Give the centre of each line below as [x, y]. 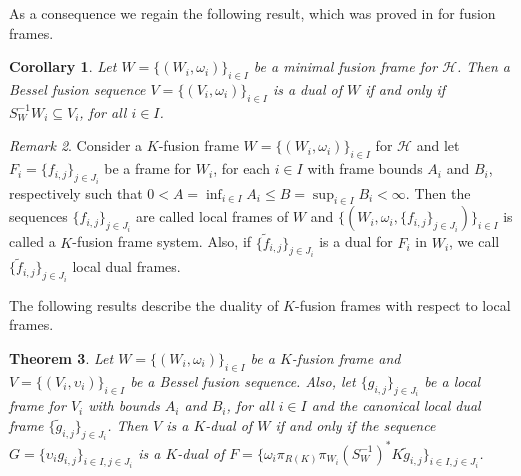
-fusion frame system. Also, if [162, 241]
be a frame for [148, 168]
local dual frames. [126, 266]
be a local [452, 380]
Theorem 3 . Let [61, 357]
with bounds [124, 405]
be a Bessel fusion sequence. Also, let [243, 380]
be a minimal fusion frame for [345, 66]
